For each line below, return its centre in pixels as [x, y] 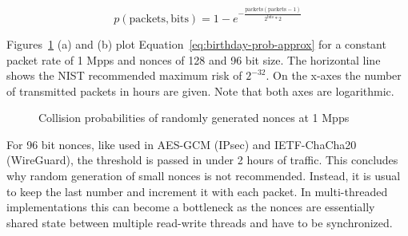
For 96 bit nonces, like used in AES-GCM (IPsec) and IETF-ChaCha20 [182, 144]
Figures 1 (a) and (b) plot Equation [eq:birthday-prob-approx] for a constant [196, 43]
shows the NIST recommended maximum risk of [124, 75]
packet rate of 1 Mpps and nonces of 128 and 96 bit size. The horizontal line [194, 59]
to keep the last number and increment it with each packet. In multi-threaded [197, 191]
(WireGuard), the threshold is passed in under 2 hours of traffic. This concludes [202, 160]
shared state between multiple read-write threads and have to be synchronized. [200, 222]
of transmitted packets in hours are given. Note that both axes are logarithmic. [200, 90]
